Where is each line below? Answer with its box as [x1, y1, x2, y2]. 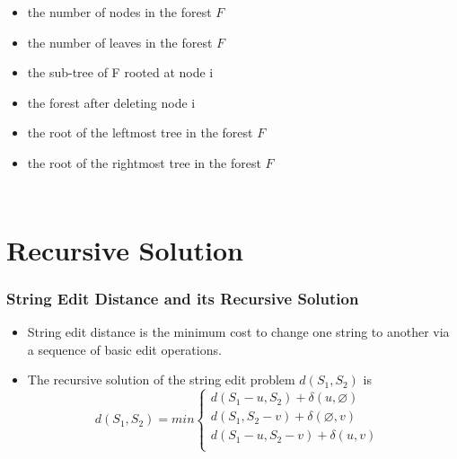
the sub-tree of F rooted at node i [27, 63, 214, 82]
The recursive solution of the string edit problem [27, 370, 295, 389]
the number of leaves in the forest [27, 32, 213, 51]
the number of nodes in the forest [27, 3, 212, 21]
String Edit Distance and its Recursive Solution [6, 287, 359, 309]
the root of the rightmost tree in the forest [27, 153, 261, 172]
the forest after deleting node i [27, 93, 196, 111]
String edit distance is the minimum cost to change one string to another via [27, 322, 450, 341]
